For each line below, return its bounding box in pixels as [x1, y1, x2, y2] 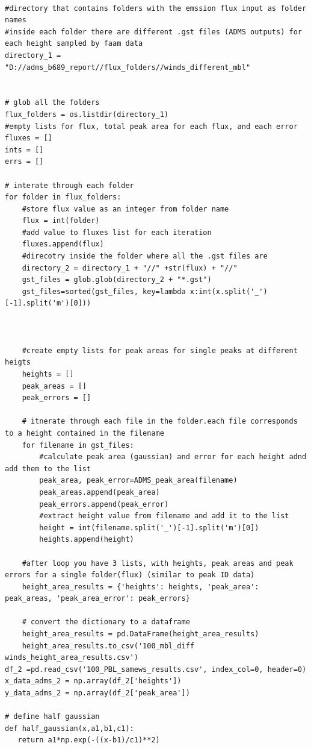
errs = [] [5, 157, 44, 166]
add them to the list [5, 464, 91, 473]
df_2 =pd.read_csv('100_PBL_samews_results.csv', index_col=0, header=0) [5, 665, 307, 674]
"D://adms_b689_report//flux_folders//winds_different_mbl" [5, 63, 251, 72]
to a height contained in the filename [5, 428, 164, 437]
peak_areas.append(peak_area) [39, 487, 160, 497]
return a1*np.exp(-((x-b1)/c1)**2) [17, 736, 160, 745]
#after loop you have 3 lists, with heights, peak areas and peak [22, 559, 294, 568]
